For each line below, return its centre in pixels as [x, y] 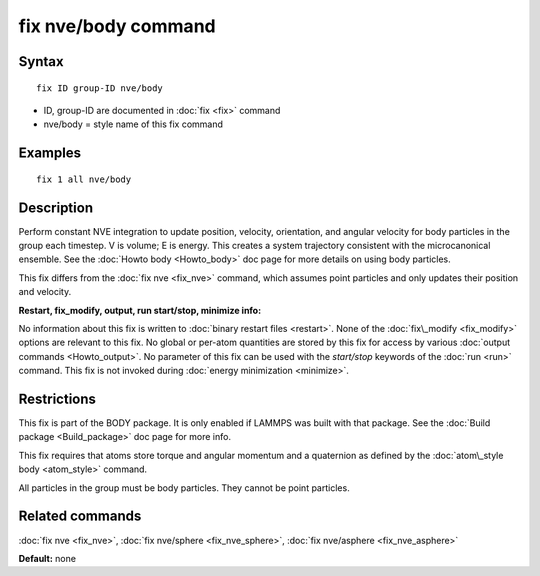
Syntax [41, 61]
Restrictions [57, 398]
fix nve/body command [117, 26]
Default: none [47, 558]
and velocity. [45, 292]
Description [56, 207]
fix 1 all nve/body [84, 179]
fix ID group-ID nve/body [100, 88]
